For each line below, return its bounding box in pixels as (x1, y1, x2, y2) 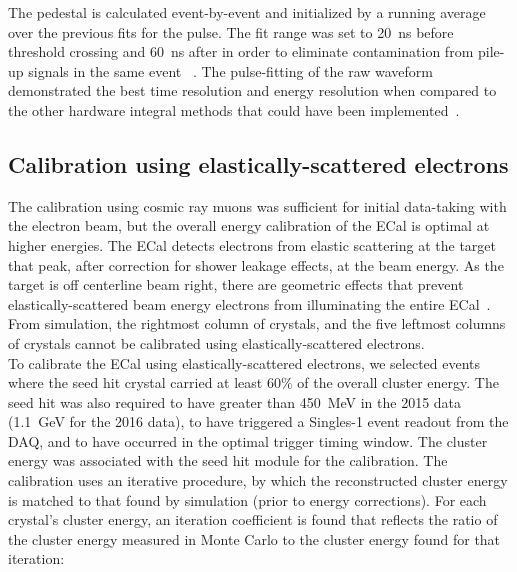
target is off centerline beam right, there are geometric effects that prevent (8, 274, 464, 295)
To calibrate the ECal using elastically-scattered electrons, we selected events (8, 352, 481, 373)
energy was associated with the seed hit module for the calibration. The (8, 450, 448, 471)
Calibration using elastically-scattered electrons (8, 148, 509, 179)
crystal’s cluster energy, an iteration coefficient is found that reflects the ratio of (8, 509, 498, 530)
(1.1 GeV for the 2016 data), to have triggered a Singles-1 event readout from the (8, 411, 509, 432)
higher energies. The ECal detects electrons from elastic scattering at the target (8, 234, 497, 255)
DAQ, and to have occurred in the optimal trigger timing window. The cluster (8, 430, 488, 451)
